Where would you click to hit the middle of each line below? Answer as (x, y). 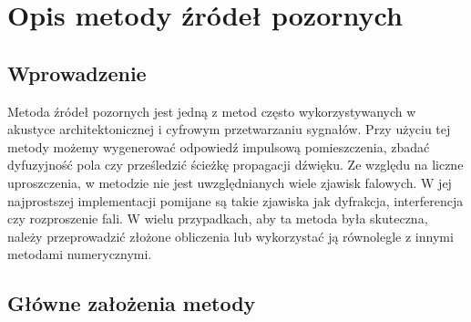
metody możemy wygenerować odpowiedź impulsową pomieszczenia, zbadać (219, 146)
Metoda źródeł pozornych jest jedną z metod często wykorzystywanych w (212, 111)
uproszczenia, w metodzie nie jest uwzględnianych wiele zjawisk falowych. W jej (230, 182)
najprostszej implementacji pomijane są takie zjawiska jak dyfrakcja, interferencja (235, 200)
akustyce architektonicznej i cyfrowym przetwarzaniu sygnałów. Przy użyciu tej (229, 129)
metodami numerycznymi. (80, 254)
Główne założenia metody (132, 303)
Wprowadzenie (77, 73)
